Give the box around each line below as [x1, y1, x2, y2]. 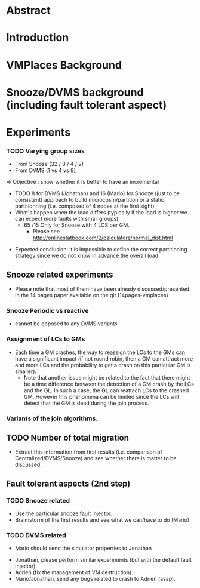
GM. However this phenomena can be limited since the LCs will [23, 393, 179, 400]
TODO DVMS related [6, 531, 67, 539]
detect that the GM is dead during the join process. [23, 399, 149, 407]
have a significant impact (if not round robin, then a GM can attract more [14, 355, 193, 362]
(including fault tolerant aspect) [6, 98, 167, 112]
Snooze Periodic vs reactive [6, 306, 89, 315]
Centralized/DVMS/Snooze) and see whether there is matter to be [14, 455, 177, 462]
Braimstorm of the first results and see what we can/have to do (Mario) [14, 516, 190, 524]
